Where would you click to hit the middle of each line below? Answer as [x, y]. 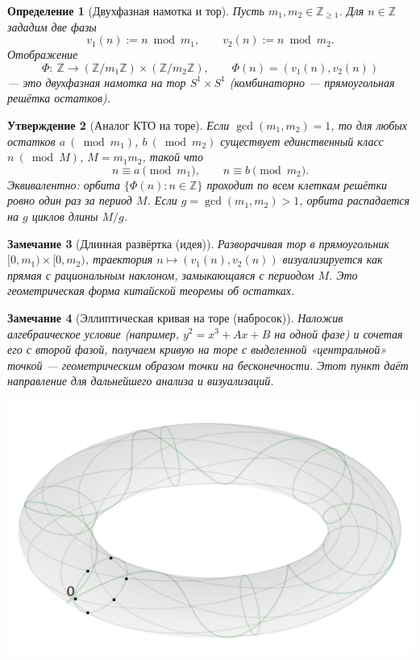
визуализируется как [333, 259]
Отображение [43, 54]
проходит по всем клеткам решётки [297, 184]
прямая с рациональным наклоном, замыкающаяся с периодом [161, 274]
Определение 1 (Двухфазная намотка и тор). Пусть [136, 10]
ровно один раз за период [70, 200]
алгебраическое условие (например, [93, 333]
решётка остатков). [59, 98]
